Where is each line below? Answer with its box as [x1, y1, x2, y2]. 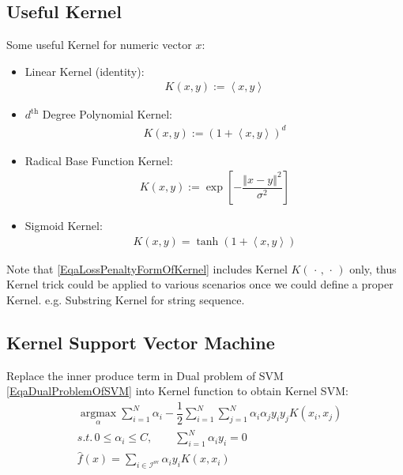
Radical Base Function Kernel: [24, 152, 173, 168]
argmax [80, 408, 117, 420]
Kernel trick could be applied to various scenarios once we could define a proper [6, 276, 394, 292]
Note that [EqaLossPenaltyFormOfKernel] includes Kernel [6, 260, 288, 277]
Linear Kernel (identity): [24, 62, 145, 79]
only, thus [349, 260, 397, 277]
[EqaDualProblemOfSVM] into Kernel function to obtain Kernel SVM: [6, 383, 348, 399]
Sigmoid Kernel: [24, 217, 103, 234]
